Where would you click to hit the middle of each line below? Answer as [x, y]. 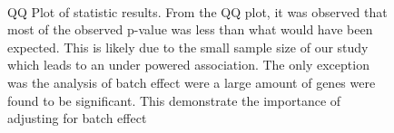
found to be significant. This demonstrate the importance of [174, 100]
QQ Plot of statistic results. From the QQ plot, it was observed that [197, 11]
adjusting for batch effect [77, 118]
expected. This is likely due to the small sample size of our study [188, 47]
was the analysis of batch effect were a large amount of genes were [192, 82]
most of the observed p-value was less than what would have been [190, 29]
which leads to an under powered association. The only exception [188, 65]
